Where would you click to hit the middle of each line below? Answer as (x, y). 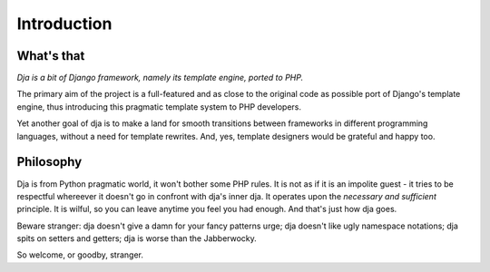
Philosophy (49, 162)
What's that (51, 56)
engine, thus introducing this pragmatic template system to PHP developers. (159, 107)
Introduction (64, 24)
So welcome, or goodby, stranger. (80, 255)
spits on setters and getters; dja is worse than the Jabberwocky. (137, 238)
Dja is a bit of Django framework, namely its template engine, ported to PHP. (160, 78)
